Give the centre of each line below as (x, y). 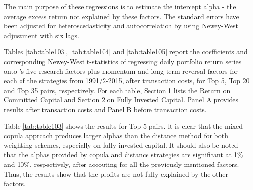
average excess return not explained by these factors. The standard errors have (122, 16)
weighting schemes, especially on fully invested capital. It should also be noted (121, 145)
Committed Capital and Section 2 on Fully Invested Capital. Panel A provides (121, 100)
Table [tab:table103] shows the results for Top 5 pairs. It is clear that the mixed (124, 126)
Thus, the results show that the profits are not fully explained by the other (116, 174)
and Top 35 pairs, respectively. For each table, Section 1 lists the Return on (117, 90)
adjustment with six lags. (42, 35)
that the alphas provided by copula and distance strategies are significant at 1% (124, 154)
